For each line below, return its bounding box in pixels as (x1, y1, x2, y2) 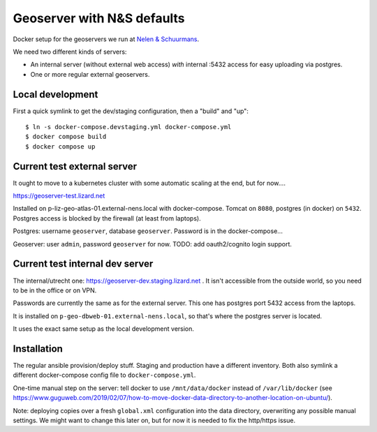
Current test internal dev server (13, 258, 154, 270)
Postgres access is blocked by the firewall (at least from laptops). (13, 214, 202, 223)
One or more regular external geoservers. (30, 70, 150, 78)
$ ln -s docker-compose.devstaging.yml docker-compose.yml (25, 123, 232, 131)
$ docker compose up (25, 142, 96, 150)
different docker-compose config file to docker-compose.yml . (13, 371, 196, 380)
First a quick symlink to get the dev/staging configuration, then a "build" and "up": (13, 107, 249, 115)
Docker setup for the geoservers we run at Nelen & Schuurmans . (13, 35, 200, 43)
